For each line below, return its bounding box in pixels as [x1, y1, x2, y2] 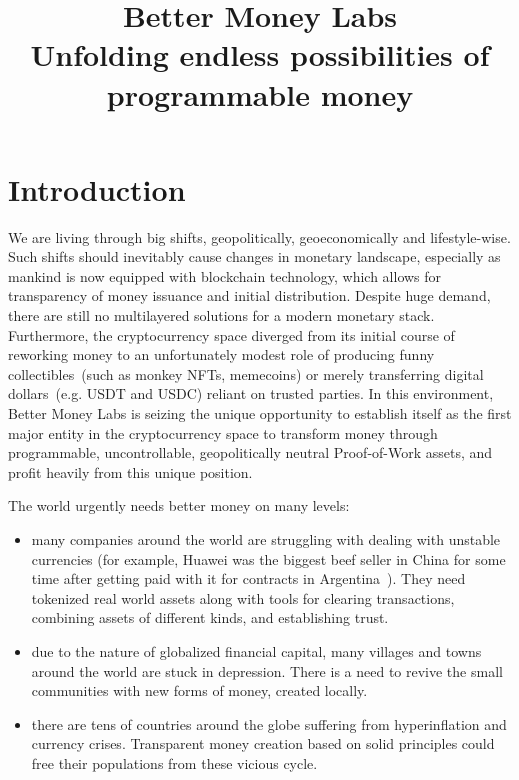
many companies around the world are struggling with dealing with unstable [31, 529, 501, 549]
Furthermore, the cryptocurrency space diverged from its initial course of [8, 324, 455, 345]
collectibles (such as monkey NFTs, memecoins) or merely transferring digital [8, 363, 484, 384]
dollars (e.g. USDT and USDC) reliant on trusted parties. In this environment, [8, 383, 494, 404]
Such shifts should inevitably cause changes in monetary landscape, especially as [8, 246, 501, 267]
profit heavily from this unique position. [8, 461, 253, 482]
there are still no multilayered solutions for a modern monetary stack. [8, 305, 435, 326]
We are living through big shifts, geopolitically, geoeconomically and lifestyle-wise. [8, 226, 511, 247]
